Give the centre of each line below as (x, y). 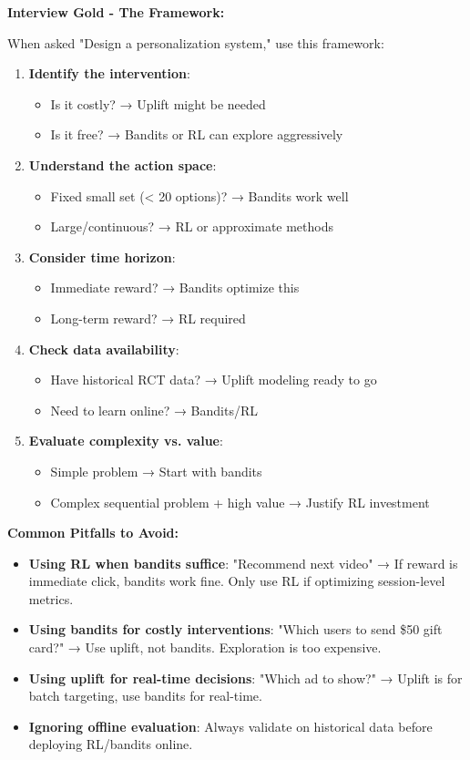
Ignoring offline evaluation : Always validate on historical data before (230, 726)
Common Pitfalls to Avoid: (93, 533)
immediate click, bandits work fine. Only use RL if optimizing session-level (237, 581)
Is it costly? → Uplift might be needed (158, 103)
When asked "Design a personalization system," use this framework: (196, 42)
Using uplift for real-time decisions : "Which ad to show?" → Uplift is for (245, 678)
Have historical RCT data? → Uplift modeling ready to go (214, 380)
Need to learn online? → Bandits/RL (154, 410)
